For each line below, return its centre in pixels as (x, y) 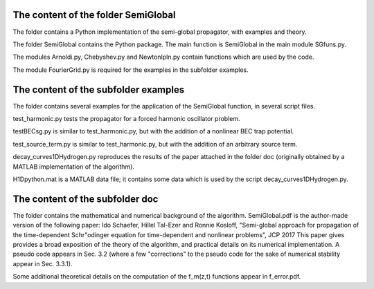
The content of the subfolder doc (86, 199)
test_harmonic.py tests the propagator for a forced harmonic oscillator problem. (126, 118)
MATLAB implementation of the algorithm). (74, 167)
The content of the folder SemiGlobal (94, 15)
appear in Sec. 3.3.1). (43, 263)
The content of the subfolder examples (99, 90)
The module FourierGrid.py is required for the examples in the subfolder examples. (131, 70)
